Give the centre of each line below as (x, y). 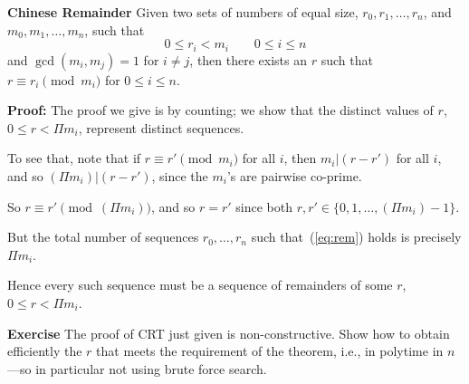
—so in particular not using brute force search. (137, 368)
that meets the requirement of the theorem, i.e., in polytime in (270, 351)
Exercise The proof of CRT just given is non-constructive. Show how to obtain (229, 333)
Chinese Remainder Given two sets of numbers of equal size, (183, 12)
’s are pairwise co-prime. (294, 176)
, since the (180, 176)
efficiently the (45, 351)
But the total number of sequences (103, 237)
